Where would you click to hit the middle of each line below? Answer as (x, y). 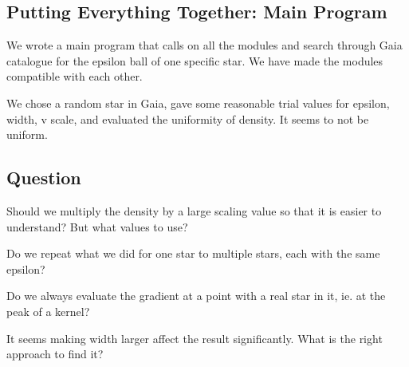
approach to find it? (55, 354)
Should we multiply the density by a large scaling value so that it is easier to (194, 210)
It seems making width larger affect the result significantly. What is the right (195, 338)
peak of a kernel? (48, 311)
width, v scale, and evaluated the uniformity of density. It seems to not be (188, 118)
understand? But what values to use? (97, 226)
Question (44, 178)
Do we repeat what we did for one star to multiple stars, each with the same (193, 253)
